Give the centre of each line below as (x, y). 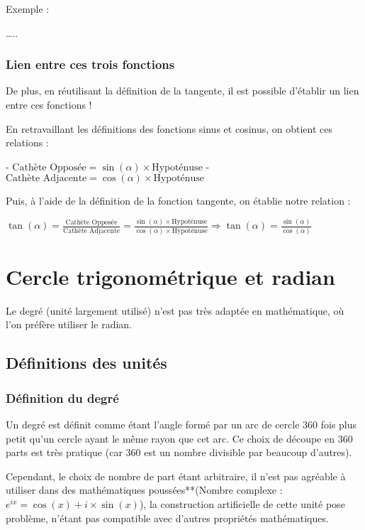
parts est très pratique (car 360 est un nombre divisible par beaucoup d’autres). (179, 452)
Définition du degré (62, 397)
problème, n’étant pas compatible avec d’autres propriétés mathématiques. (167, 518)
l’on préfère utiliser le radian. (69, 324)
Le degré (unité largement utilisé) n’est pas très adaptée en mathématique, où (175, 310)
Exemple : (28, 9)
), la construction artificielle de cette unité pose (242, 503)
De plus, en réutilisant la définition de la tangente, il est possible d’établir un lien (182, 91)
